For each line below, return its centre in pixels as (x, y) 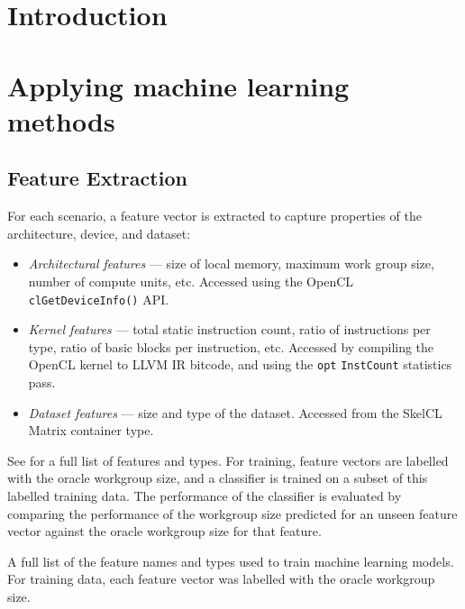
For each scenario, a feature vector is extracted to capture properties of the (214, 216)
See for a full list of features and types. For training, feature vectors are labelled (228, 460)
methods (61, 120)
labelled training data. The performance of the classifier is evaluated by (205, 495)
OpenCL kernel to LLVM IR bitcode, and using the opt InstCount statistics (240, 364)
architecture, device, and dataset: (99, 233)
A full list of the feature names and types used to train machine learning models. (231, 561)
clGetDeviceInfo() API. (99, 299)
